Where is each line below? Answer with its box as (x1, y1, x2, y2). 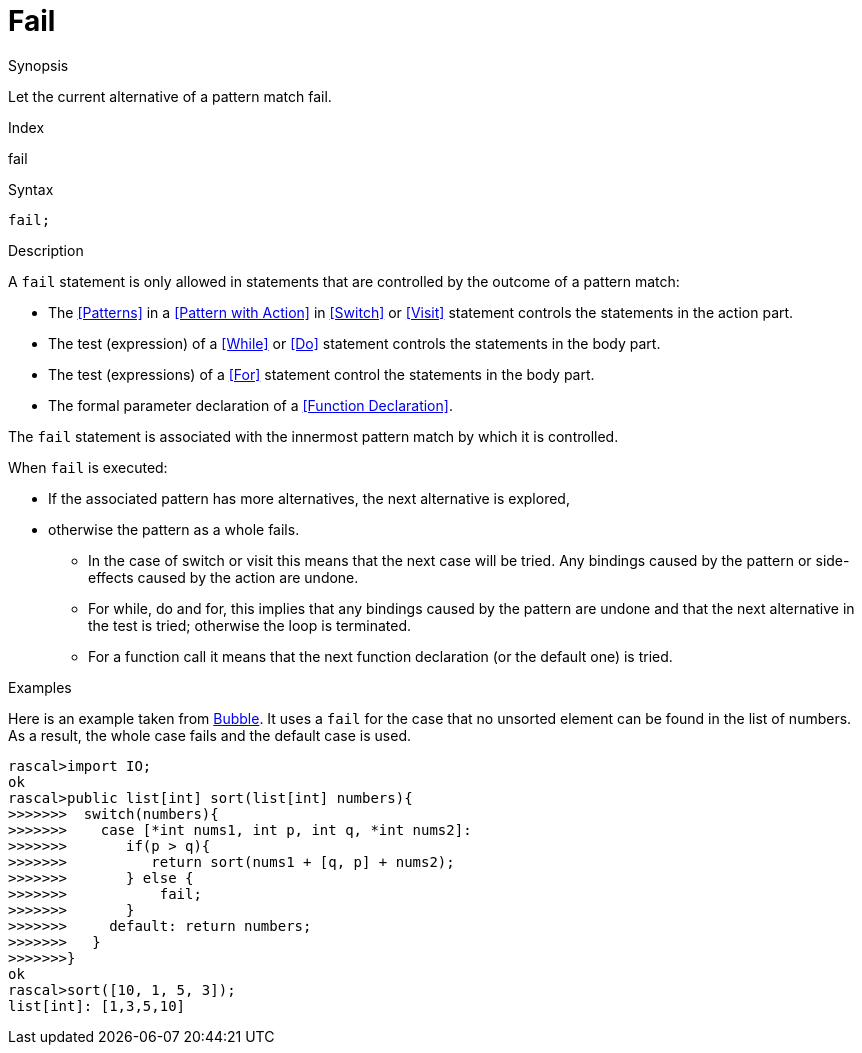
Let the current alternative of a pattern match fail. (8, 87, 332, 105)
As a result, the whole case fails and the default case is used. (8, 726, 411, 744)
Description (8, 241, 84, 259)
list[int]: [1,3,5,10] (8, 997, 186, 1014)
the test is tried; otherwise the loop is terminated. (88, 616, 412, 634)
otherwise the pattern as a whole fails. (48, 520, 300, 538)
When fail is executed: (8, 458, 168, 476)
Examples (8, 678, 72, 696)
